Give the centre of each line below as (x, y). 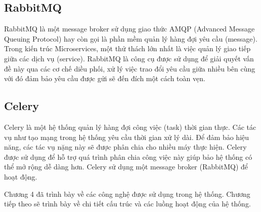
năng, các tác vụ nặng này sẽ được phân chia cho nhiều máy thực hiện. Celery (125, 147)
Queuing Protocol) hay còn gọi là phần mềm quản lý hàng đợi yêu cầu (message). (131, 38)
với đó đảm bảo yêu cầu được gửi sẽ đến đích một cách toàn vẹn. (105, 78)
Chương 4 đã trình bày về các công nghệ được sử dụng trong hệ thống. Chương (127, 193)
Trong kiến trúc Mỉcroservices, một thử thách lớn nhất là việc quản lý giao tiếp (127, 48)
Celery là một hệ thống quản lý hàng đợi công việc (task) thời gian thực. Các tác (130, 127)
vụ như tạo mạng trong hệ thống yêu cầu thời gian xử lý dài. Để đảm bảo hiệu (127, 137)
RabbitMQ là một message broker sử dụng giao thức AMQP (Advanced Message (129, 29)
